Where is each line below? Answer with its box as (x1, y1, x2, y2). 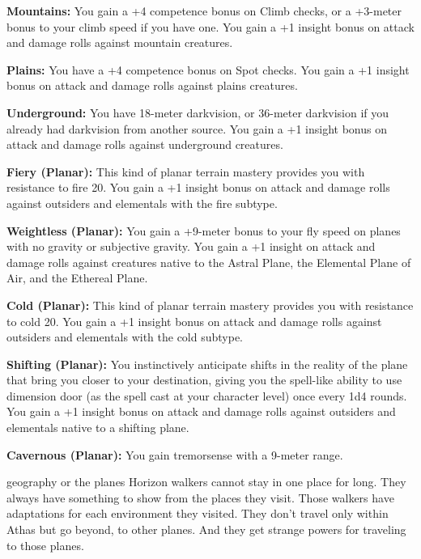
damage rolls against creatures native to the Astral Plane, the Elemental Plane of (6, 253, 411, 270)
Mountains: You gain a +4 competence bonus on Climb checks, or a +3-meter (6, 2, 402, 19)
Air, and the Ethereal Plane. (6, 269, 148, 286)
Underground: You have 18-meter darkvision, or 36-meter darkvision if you (6, 104, 389, 121)
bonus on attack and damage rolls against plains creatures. (6, 77, 298, 94)
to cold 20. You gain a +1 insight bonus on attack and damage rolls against (6, 312, 382, 329)
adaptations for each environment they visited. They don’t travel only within (6, 505, 389, 522)
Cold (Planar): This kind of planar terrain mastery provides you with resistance (6, 296, 414, 313)
